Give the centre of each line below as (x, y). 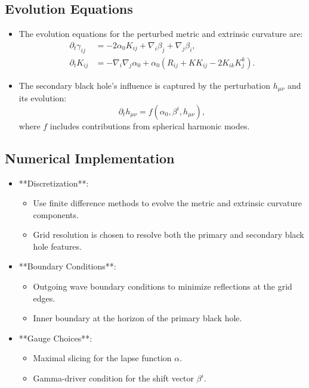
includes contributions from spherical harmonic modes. (150, 125)
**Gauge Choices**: (55, 338)
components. (56, 214)
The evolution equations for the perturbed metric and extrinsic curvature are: (161, 34)
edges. (44, 298)
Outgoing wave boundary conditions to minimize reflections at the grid (163, 286)
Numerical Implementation (90, 158)
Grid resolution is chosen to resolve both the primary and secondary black (169, 235)
